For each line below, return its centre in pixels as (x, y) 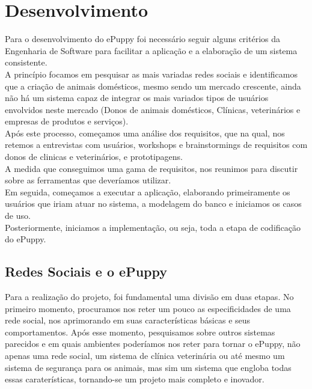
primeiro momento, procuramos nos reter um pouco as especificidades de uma (148, 308)
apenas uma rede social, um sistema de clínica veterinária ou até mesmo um (145, 355)
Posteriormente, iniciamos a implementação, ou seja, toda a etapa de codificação (153, 227)
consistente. (26, 62)
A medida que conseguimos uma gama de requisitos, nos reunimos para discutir (151, 168)
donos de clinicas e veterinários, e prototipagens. (94, 157)
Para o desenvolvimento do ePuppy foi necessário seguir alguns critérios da (142, 39)
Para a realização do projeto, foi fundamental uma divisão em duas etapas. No (149, 297)
